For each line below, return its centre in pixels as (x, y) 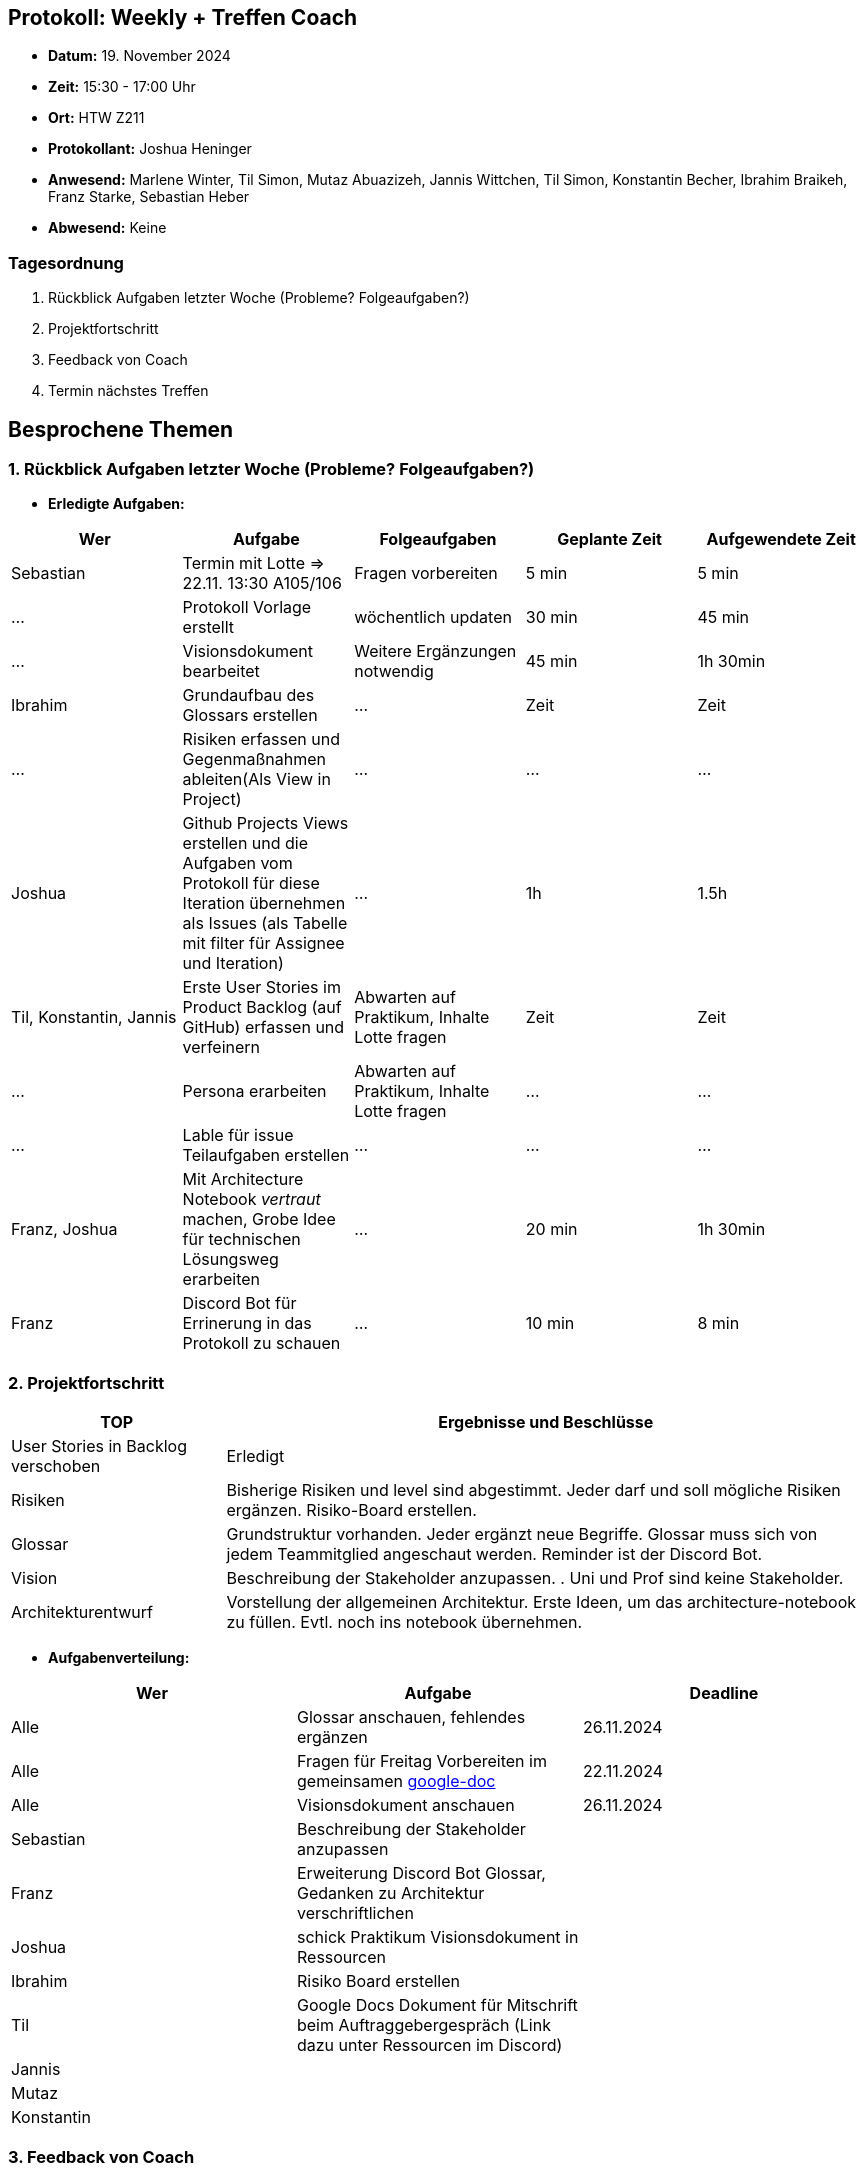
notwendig (394, 671)
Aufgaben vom (237, 863)
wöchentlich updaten (433, 617)
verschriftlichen (355, 1913)
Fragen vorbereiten (426, 573)
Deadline (724, 1693)
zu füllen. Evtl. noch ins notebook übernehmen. (404, 1622)
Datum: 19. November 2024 (139, 56)
